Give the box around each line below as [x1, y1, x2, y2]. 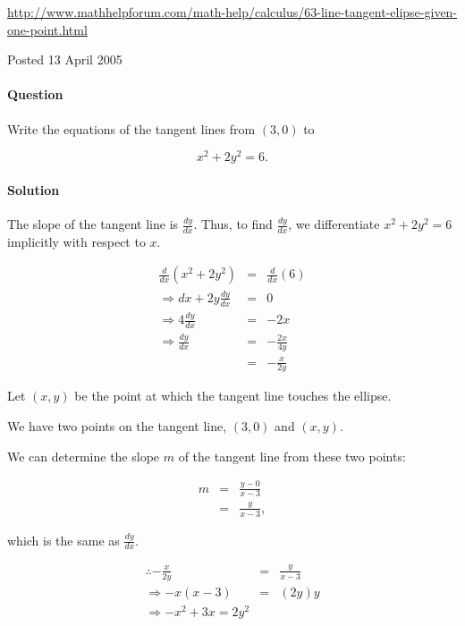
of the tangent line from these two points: [178, 446, 406, 465]
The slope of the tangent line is [7, 215, 179, 233]
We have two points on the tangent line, [7, 416, 227, 435]
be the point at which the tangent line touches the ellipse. [74, 386, 392, 405]
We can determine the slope [7, 446, 160, 465]
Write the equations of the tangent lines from [7, 119, 256, 138]
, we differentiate [288, 215, 380, 233]
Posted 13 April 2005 [7, 50, 123, 69]
